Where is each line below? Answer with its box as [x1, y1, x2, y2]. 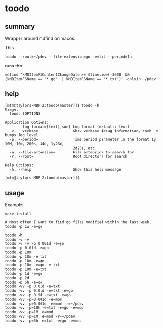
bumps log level [5, 132, 38, 137]
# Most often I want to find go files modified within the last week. [5, 219, 152, 225]
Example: [5, 201, 24, 208]
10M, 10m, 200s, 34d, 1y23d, [5, 141, 64, 146]
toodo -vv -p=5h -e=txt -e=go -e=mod [5, 318, 82, 323]
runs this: [5, 63, 24, 68]
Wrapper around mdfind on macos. [5, 35, 76, 41]
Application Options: [5, 120, 49, 125]
